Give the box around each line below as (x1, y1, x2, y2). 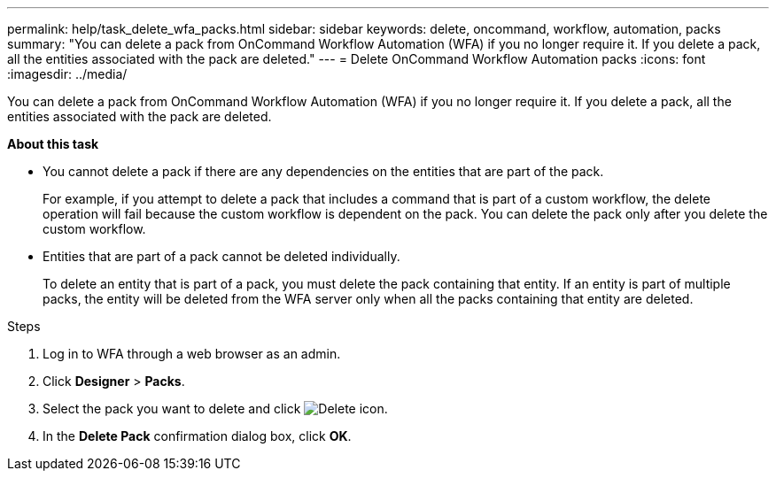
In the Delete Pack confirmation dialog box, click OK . (43, 428, 352, 443)
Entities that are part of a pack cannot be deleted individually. (43, 249, 400, 264)
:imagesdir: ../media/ (7, 66, 128, 81)
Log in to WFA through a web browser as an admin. (43, 346, 341, 361)
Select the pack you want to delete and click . (43, 401, 388, 416)
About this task (7, 136, 99, 151)
